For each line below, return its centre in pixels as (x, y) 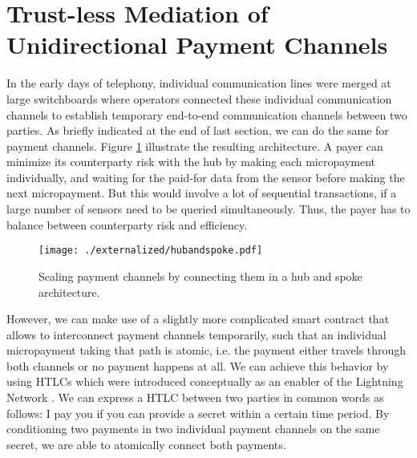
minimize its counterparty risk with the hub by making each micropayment (191, 162)
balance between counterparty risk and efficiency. (127, 224)
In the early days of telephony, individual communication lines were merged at (199, 83)
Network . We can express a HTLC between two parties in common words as (195, 397)
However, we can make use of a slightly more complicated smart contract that (198, 319)
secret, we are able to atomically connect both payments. (146, 444)
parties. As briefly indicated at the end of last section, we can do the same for (198, 130)
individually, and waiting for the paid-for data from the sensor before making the (206, 177)
